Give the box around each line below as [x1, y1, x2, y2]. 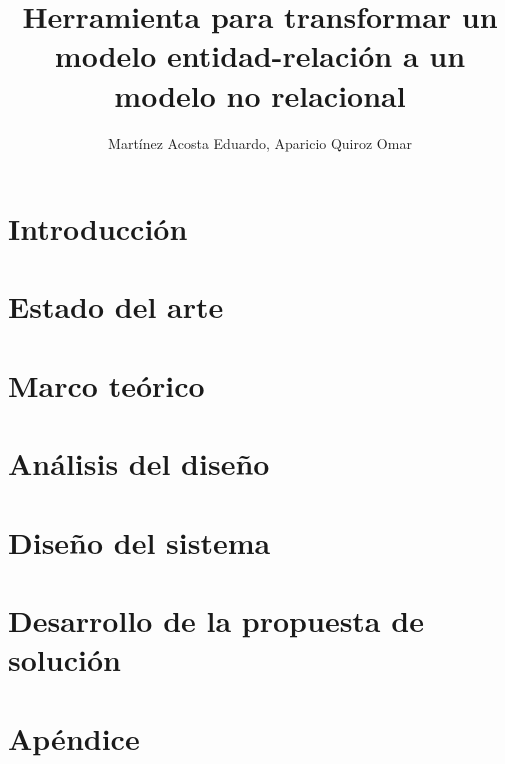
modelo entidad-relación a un [54, 35, 466, 76]
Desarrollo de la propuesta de [8, 599, 424, 640]
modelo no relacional [114, 74, 406, 115]
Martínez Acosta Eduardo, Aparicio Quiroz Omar [108, 132, 412, 153]
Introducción [8, 208, 188, 249]
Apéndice [8, 717, 140, 758]
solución [8, 639, 121, 680]
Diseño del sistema [8, 521, 271, 562]
